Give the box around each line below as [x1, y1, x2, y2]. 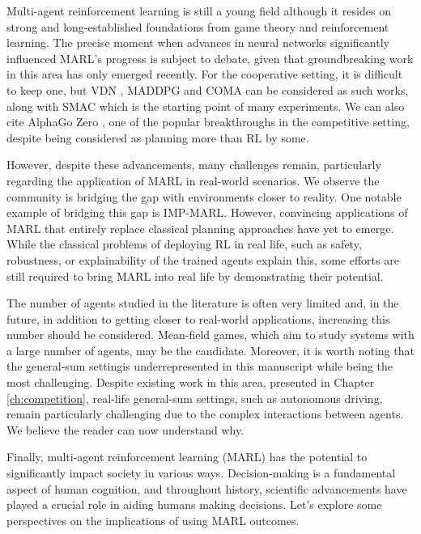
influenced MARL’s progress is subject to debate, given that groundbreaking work [6, 49, 414, 66]
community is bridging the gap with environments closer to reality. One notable [6, 188, 402, 205]
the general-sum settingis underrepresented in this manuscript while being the [6, 358, 393, 375]
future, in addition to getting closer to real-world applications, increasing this [6, 310, 390, 327]
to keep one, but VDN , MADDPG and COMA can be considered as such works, [6, 81, 409, 98]
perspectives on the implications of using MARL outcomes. [6, 511, 300, 528]
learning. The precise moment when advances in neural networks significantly [6, 34, 389, 51]
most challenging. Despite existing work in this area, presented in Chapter [6, 374, 375, 391]
